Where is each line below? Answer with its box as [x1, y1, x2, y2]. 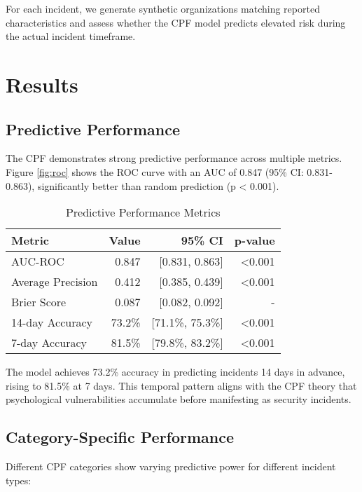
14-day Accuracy [11, 314, 93, 331]
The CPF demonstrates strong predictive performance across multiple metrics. [6, 151, 342, 165]
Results [6, 69, 78, 98]
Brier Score [11, 294, 67, 310]
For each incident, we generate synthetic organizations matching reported [6, 1, 320, 15]
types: [6, 472, 32, 487]
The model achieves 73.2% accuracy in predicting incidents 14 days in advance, [6, 364, 345, 379]
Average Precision [11, 273, 98, 290]
